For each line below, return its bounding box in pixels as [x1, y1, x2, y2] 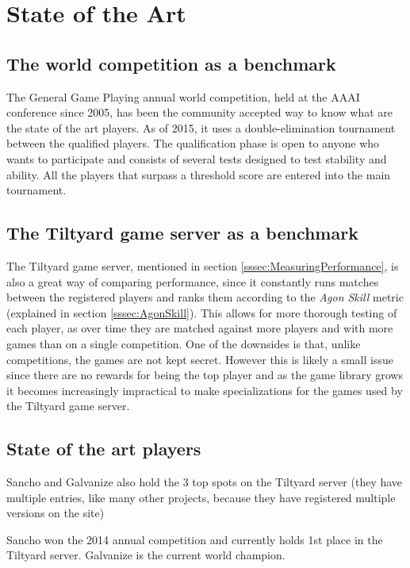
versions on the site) [6, 505, 105, 521]
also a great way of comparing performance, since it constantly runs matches [6, 273, 379, 290]
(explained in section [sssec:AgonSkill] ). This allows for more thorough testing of [6, 304, 397, 320]
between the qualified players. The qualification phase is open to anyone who [6, 135, 380, 152]
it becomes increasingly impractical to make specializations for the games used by [6, 382, 403, 398]
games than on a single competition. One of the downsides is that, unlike [6, 335, 361, 351]
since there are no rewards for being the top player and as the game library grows [6, 367, 403, 383]
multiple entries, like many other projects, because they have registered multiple [6, 489, 396, 505]
